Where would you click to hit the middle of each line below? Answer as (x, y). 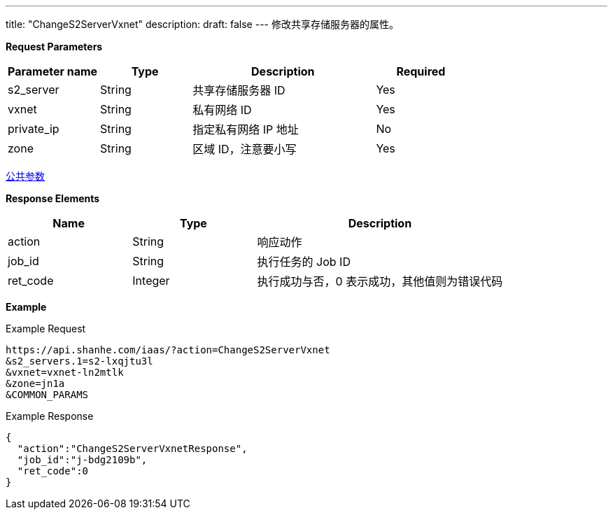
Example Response (50, 416)
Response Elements (53, 198)
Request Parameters (54, 47)
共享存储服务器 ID (239, 90)
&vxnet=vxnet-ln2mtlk (65, 372)
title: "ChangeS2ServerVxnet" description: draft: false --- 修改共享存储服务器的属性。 (202, 24)
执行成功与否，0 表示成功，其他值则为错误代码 (380, 281)
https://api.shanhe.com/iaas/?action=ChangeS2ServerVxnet (168, 350)
